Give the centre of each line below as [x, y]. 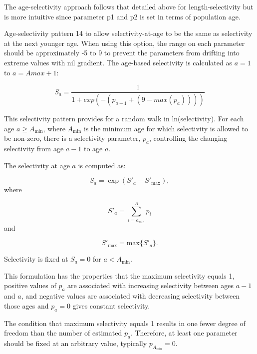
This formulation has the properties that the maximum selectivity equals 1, [119, 275]
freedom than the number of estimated [63, 333]
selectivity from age [34, 149]
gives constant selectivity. [111, 305]
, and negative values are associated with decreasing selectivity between [130, 296]
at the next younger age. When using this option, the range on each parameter [125, 43]
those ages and [26, 305]
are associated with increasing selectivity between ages [151, 285]
